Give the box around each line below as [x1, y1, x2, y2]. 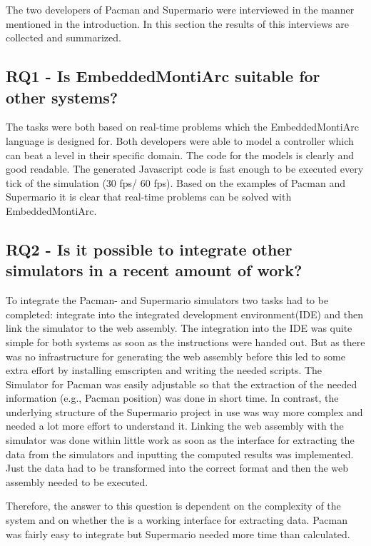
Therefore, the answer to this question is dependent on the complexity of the [6, 498, 341, 513]
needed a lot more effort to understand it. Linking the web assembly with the [6, 418, 344, 433]
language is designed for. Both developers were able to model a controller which [6, 133, 354, 148]
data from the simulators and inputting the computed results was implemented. [6, 446, 354, 461]
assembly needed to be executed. [6, 474, 148, 489]
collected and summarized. [6, 30, 121, 45]
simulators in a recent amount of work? [6, 259, 303, 281]
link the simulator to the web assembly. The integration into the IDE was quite [6, 320, 352, 335]
